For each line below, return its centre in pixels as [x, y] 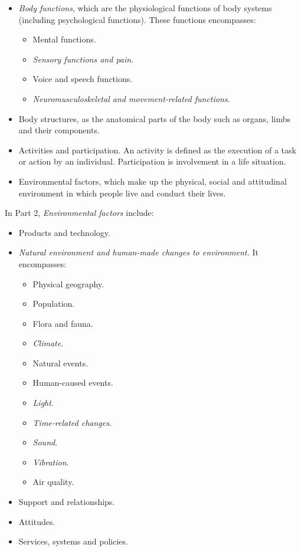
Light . [43, 403]
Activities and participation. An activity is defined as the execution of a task [157, 150]
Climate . [48, 343]
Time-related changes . [72, 422]
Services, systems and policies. [73, 541]
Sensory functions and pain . [83, 59]
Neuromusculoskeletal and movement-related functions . [131, 98]
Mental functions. [64, 39]
